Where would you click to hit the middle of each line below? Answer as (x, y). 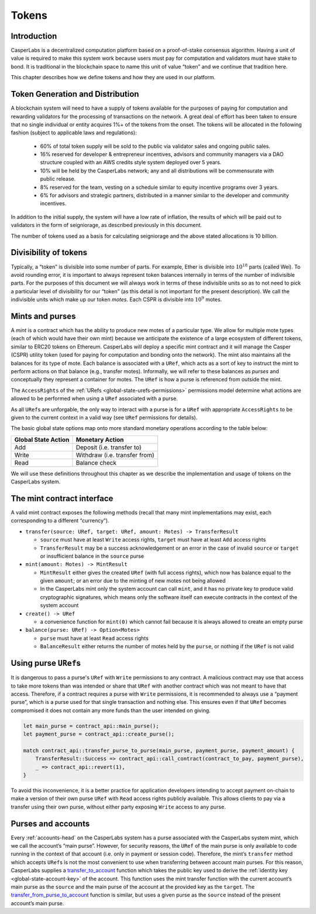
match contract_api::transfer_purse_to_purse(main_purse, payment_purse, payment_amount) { (159, 750)
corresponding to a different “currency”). (60, 521)
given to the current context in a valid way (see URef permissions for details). (104, 417)
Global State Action (42, 439)
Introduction (34, 36)
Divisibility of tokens (49, 253)
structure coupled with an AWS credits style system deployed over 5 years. (131, 163)
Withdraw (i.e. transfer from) (115, 455)
